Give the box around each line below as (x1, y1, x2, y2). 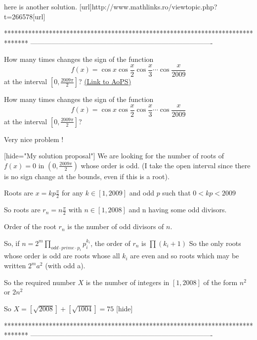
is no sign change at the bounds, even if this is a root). (4, 171, 170, 181)
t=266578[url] (4, 11, 45, 21)
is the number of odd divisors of (67, 221, 164, 232)
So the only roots (189, 238, 241, 248)
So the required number (4, 277, 76, 287)
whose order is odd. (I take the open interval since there (81, 160, 251, 170)
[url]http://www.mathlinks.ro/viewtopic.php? (79, 1, 217, 11)
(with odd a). (45, 260, 86, 271)
